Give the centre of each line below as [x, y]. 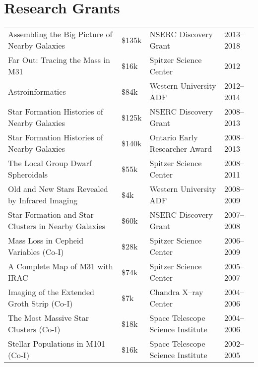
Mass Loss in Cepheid [46, 241]
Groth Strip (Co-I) [40, 304]
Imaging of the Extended [51, 292]
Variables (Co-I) [36, 252]
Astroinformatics [37, 91]
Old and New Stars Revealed [58, 189]
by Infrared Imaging [43, 200]
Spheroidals [28, 175]
